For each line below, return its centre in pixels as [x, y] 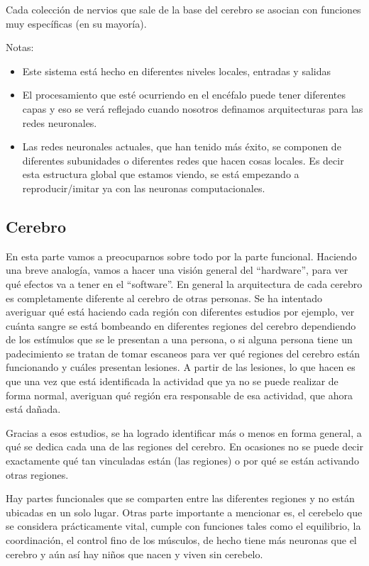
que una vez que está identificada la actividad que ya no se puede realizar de [172, 381]
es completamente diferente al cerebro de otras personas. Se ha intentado [164, 298]
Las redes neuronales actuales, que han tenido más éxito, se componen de [182, 146]
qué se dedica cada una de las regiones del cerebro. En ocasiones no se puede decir [184, 446]
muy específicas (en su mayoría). [76, 23]
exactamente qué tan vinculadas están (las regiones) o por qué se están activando [182, 461]
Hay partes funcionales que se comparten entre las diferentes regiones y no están [180, 498]
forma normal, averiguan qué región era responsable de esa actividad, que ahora [179, 395]
